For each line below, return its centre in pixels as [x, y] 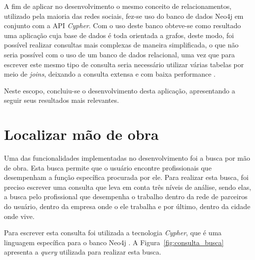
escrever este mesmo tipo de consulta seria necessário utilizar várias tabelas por [124, 64]
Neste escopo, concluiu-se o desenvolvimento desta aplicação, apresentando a [120, 90]
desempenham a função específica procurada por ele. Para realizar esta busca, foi [126, 177]
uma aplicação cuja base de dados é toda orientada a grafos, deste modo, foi [119, 35]
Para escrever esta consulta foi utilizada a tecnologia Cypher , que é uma [113, 233]
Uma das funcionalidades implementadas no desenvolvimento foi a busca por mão [127, 158]
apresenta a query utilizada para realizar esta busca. [83, 252]
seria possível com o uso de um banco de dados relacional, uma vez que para [119, 54]
